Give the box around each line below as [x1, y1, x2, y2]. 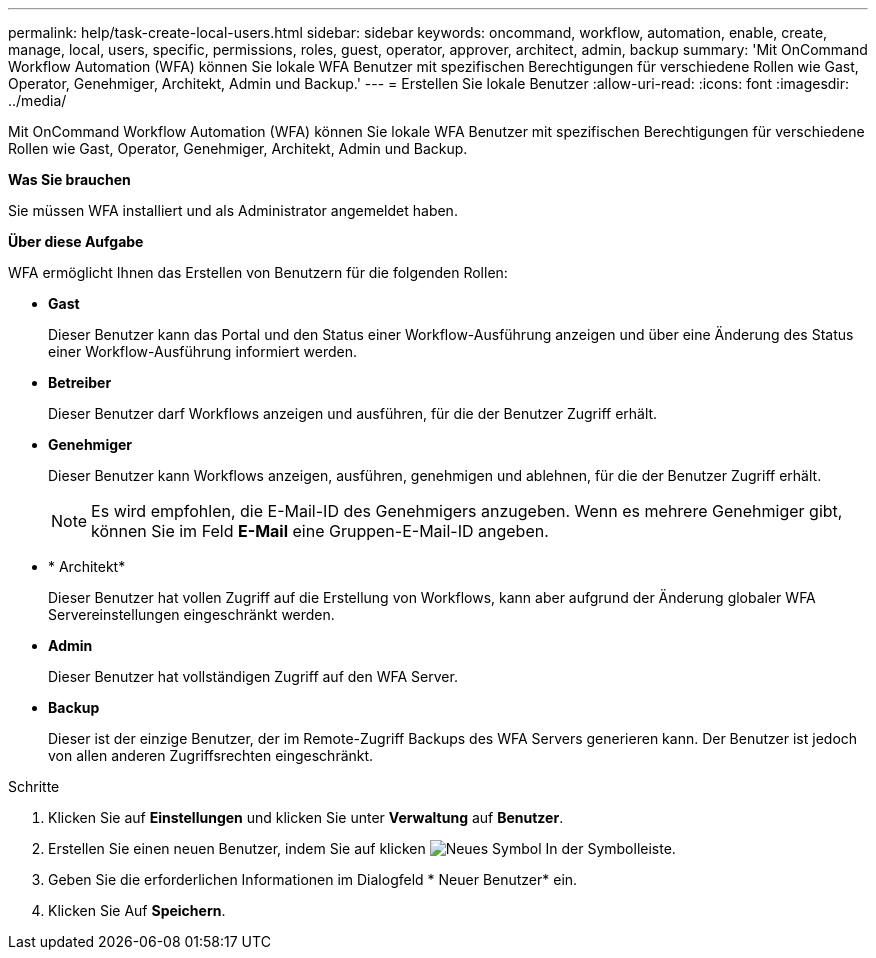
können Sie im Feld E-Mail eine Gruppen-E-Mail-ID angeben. [91, 521, 549, 541]
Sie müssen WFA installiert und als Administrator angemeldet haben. [8, 202, 458, 219]
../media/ [8, 92, 67, 109]
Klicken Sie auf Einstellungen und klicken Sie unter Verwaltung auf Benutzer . [48, 809, 564, 826]
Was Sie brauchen [8, 171, 131, 188]
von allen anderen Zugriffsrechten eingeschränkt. [48, 747, 374, 764]
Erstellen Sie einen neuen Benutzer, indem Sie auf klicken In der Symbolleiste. [48, 840, 676, 857]
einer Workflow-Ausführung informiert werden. [48, 343, 357, 360]
